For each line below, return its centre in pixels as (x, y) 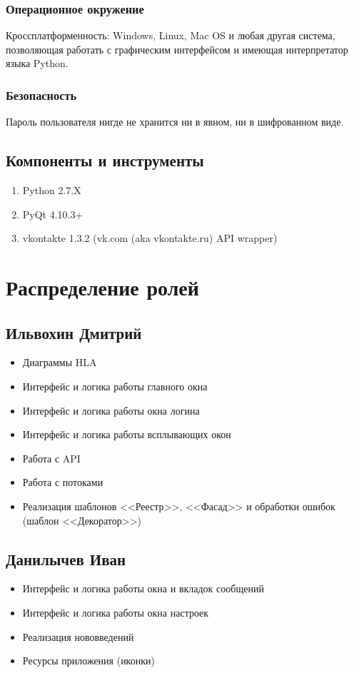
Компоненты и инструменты (105, 160)
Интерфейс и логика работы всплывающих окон (127, 434)
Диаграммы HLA (60, 362)
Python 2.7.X (52, 190)
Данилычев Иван (66, 558)
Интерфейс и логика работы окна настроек (116, 612)
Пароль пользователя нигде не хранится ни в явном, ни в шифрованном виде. (175, 122)
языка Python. (37, 63)
